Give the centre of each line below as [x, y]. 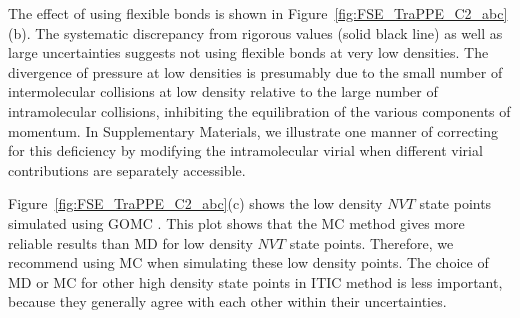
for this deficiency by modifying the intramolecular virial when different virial [245, 150]
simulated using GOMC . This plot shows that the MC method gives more [236, 222]
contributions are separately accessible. [127, 169]
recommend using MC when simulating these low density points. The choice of [248, 262]
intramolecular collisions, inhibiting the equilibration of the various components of [259, 110]
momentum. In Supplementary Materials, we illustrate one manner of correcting [253, 130]
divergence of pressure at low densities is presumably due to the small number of [255, 71]
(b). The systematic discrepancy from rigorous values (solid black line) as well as [255, 32]
